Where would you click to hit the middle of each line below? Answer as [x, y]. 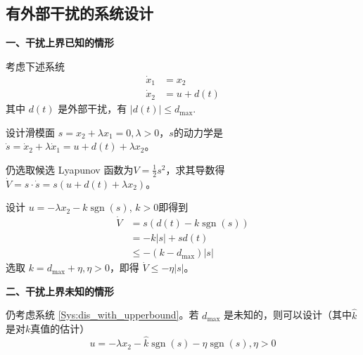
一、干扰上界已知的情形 [60, 43]
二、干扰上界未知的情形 [60, 291]
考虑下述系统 [35, 66]
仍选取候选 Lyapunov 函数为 [70, 169]
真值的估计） [60, 329]
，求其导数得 [195, 169]
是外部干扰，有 [93, 109]
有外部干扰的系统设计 [79, 13]
